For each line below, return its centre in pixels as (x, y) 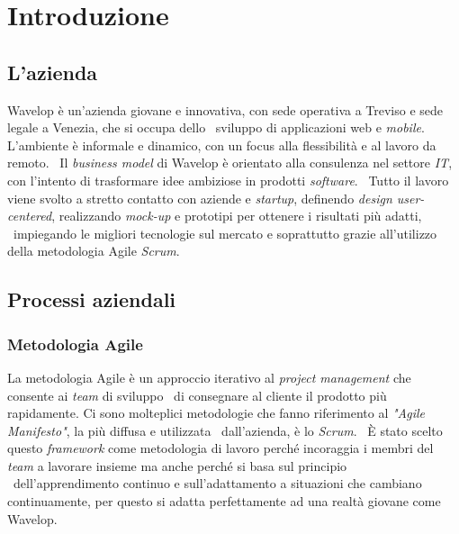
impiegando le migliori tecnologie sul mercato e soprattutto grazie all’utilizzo (225, 233)
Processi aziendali (92, 299)
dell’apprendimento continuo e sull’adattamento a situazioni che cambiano (217, 483)
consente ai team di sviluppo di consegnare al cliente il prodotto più (197, 395)
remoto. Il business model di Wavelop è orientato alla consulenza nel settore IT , (230, 163)
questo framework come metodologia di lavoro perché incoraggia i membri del (220, 448)
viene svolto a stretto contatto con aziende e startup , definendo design (200, 198)
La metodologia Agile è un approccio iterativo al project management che (209, 377)
